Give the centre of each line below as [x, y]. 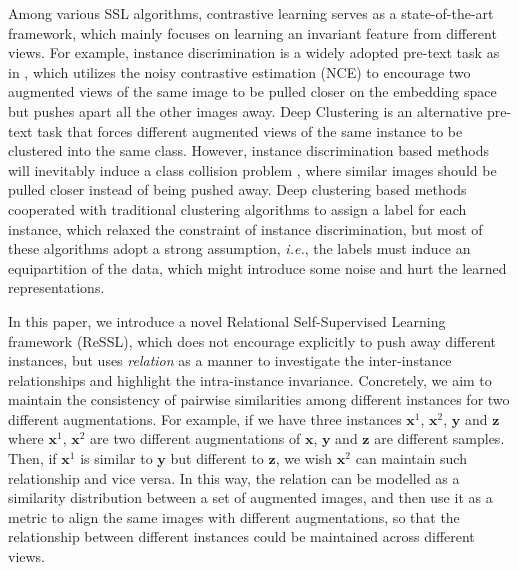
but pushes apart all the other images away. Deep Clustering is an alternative [245, 110]
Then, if [32, 458]
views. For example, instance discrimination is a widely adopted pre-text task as [254, 52]
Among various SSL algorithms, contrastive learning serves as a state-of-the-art [251, 13]
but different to [217, 458]
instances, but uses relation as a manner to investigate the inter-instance [230, 360]
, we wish [304, 458]
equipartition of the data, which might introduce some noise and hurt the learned [257, 267]
